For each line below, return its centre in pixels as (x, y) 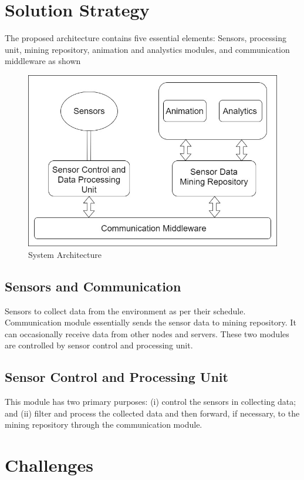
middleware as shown (43, 61)
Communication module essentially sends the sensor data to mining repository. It (151, 322)
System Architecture (65, 254)
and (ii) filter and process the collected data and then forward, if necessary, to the (152, 413)
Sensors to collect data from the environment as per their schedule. (125, 311)
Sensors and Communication (93, 286)
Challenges (49, 465)
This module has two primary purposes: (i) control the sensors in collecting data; (151, 402)
